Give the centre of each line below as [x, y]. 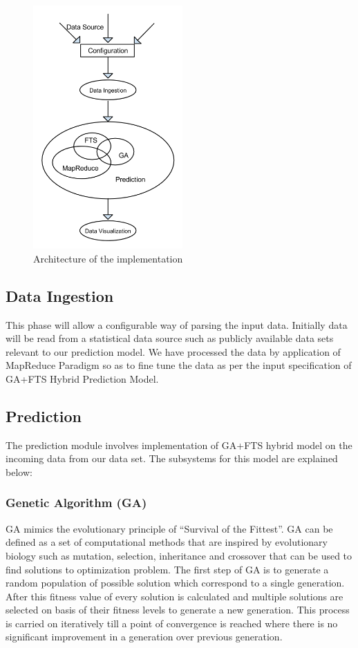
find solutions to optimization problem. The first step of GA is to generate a [167, 569]
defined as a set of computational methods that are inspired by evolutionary [167, 542]
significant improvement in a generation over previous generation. [144, 637]
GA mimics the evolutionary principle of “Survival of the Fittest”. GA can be [169, 528]
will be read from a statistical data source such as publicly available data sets [170, 338]
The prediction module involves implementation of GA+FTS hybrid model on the [179, 445]
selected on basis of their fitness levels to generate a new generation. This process [178, 610]
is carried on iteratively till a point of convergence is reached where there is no [172, 623]
